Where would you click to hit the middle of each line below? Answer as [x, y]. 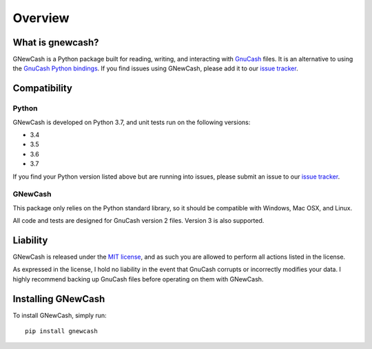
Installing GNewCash [59, 299]
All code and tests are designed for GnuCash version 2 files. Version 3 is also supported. [138, 221]
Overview [41, 18]
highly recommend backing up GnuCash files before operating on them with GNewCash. [138, 279]
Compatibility [42, 89]
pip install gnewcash [61, 331]
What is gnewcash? [56, 42]
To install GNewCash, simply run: [60, 315]
